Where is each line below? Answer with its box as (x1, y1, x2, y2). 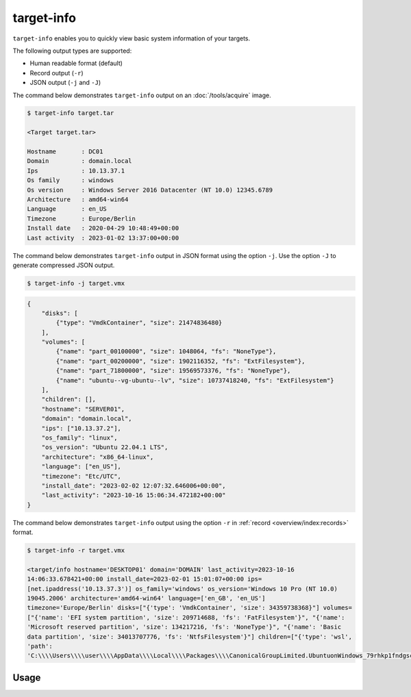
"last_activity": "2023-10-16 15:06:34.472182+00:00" (41, 492, 226, 499)
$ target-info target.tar (27, 110, 114, 117)
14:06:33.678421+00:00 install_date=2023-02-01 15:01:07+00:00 (27, 575, 245, 583)
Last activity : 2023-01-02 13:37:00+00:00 (27, 233, 179, 242)
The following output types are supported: (12, 47, 132, 55)
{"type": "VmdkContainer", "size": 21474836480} (55, 319, 223, 327)
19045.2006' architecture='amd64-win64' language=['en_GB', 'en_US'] (27, 594, 266, 603)
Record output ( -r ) (29, 68, 84, 77)
